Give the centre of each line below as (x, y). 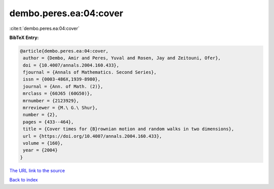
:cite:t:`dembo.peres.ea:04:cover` (44, 28)
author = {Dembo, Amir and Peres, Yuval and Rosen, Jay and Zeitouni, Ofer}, (122, 58)
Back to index (24, 180)
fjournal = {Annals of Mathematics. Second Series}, (90, 72)
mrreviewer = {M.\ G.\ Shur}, (61, 108)
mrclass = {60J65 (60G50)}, (58, 93)
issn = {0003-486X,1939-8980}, (62, 79)
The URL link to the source (37, 170)
